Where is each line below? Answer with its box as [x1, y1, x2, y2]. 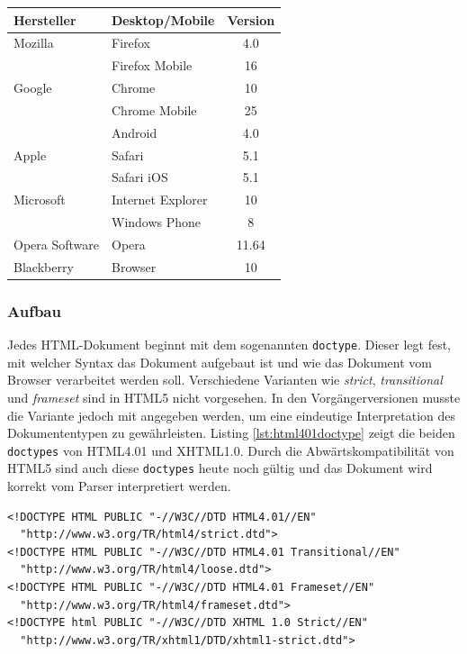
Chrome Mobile [111, 100, 197, 119]
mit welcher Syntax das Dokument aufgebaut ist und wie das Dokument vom [7, 352, 432, 371]
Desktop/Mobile [111, 10, 215, 29]
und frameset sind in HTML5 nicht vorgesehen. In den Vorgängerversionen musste [7, 387, 461, 406]
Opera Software [13, 234, 99, 253]
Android [111, 123, 157, 141]
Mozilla [13, 33, 54, 52]
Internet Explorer [111, 190, 208, 209]
